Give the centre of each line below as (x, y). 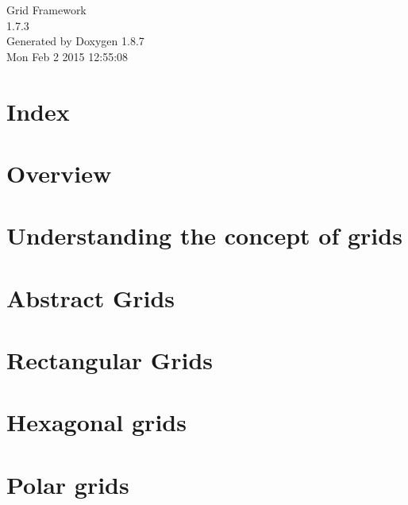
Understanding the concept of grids (204, 235)
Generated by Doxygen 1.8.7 (75, 41)
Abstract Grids (91, 297)
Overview (59, 173)
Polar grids (68, 484)
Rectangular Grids (110, 360)
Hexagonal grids (96, 422)
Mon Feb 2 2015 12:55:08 (67, 56)
